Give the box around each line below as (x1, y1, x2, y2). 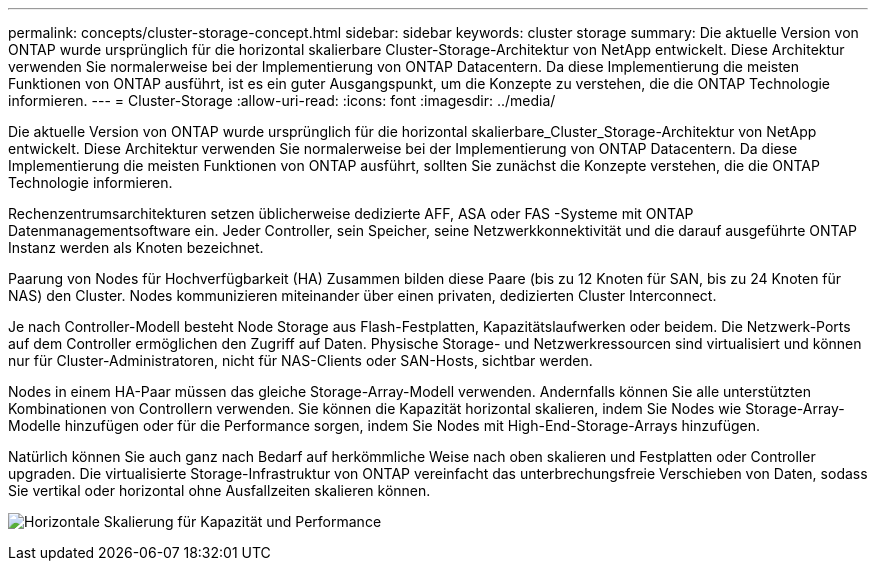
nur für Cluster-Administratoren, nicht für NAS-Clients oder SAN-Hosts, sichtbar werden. (8, 352, 593, 369)
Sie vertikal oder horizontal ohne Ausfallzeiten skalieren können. (8, 482, 431, 499)
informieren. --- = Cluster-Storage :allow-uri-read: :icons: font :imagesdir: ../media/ (8, 92, 556, 109)
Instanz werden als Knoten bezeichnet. (8, 239, 264, 256)
